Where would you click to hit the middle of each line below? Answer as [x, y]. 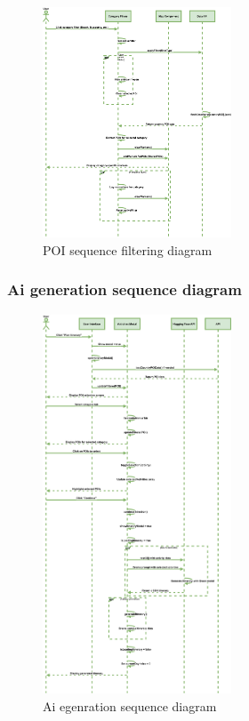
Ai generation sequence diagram [124, 289]
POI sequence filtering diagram [128, 249]
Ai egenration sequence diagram [130, 705]
